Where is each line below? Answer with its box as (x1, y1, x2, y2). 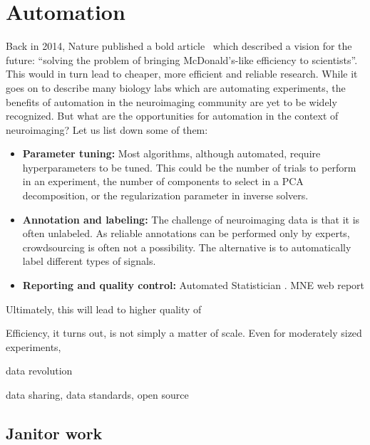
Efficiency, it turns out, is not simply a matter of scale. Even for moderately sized (6, 325, 362, 340)
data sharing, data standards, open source (6, 387, 189, 402)
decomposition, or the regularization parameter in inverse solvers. (22, 188, 309, 203)
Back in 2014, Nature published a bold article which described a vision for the (6, 38, 352, 53)
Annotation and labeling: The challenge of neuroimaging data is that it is (22, 211, 360, 226)
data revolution (6, 363, 73, 378)
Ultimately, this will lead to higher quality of (6, 301, 202, 316)
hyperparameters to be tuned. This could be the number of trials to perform (22, 159, 356, 174)
